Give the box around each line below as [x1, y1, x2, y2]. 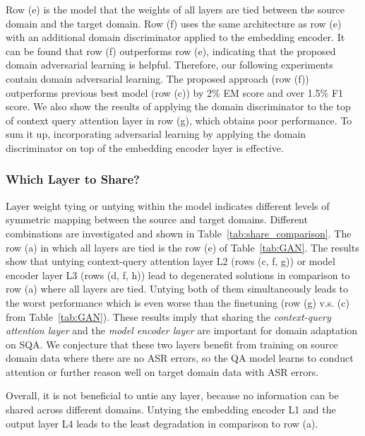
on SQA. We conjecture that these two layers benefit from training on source [6, 336, 338, 351]
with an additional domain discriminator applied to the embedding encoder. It [6, 30, 345, 45]
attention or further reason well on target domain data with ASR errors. [6, 364, 319, 379]
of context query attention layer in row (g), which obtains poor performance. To [6, 112, 352, 127]
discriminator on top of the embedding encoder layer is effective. [6, 140, 284, 155]
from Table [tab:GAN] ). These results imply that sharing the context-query [6, 309, 331, 324]
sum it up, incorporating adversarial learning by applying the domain [6, 126, 306, 141]
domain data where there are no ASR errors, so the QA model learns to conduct [6, 350, 354, 365]
